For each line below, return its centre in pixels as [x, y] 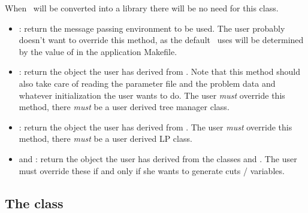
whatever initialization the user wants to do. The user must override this [152, 95]
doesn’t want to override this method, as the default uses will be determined [161, 40]
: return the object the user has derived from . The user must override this [155, 127]
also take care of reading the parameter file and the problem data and [147, 83]
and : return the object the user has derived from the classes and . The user [158, 158]
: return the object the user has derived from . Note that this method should [159, 71]
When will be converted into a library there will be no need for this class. [142, 8]
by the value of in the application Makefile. [98, 51]
